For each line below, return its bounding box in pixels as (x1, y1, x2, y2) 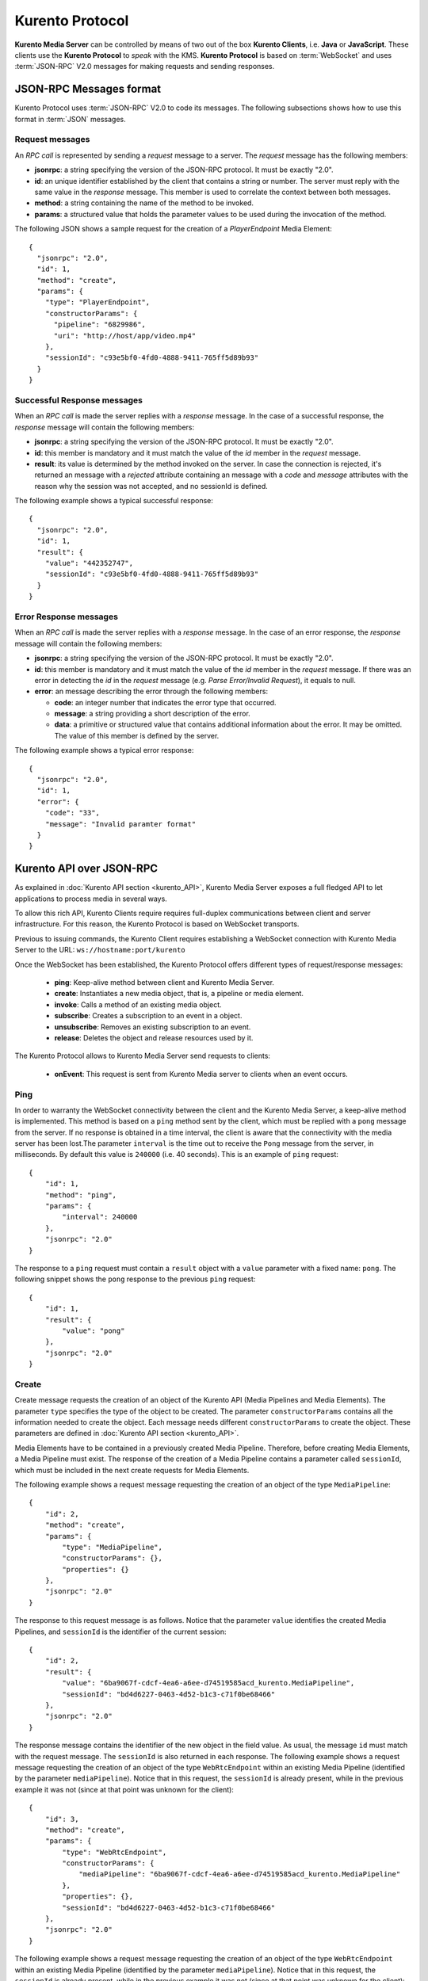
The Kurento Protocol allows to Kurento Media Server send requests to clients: (14, 1051, 271, 1061)
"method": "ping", (44, 1190, 117, 1200)
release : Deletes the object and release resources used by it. (54, 1032, 254, 1042)
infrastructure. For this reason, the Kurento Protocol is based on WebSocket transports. (14, 919, 300, 929)
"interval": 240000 (62, 1212, 138, 1222)
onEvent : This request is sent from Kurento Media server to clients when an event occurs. (54, 1069, 348, 1078)
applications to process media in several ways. (14, 894, 168, 903)
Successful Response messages (14, 395, 143, 406)
